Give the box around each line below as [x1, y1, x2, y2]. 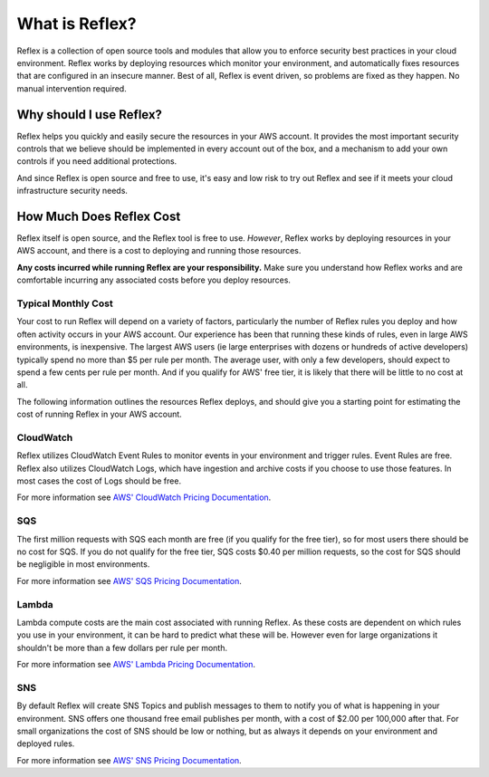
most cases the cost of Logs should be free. [16, 475, 181, 486]
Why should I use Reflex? [16, 107, 163, 122]
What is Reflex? [16, 14, 138, 34]
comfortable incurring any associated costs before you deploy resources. [16, 274, 292, 285]
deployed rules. [16, 738, 75, 749]
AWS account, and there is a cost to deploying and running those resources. [16, 245, 302, 256]
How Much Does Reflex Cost [16, 209, 181, 224]
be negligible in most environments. [16, 559, 150, 570]
